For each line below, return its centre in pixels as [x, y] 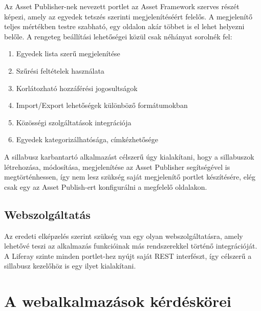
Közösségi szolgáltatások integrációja [74, 122]
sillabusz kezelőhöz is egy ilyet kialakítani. [70, 266]
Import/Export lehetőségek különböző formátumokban [102, 105]
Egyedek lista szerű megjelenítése [68, 53]
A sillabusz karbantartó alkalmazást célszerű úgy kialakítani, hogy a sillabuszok [129, 156]
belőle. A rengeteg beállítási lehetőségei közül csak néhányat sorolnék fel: [118, 36]
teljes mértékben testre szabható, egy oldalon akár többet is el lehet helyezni [124, 26]
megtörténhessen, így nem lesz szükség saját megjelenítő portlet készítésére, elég [130, 177]
